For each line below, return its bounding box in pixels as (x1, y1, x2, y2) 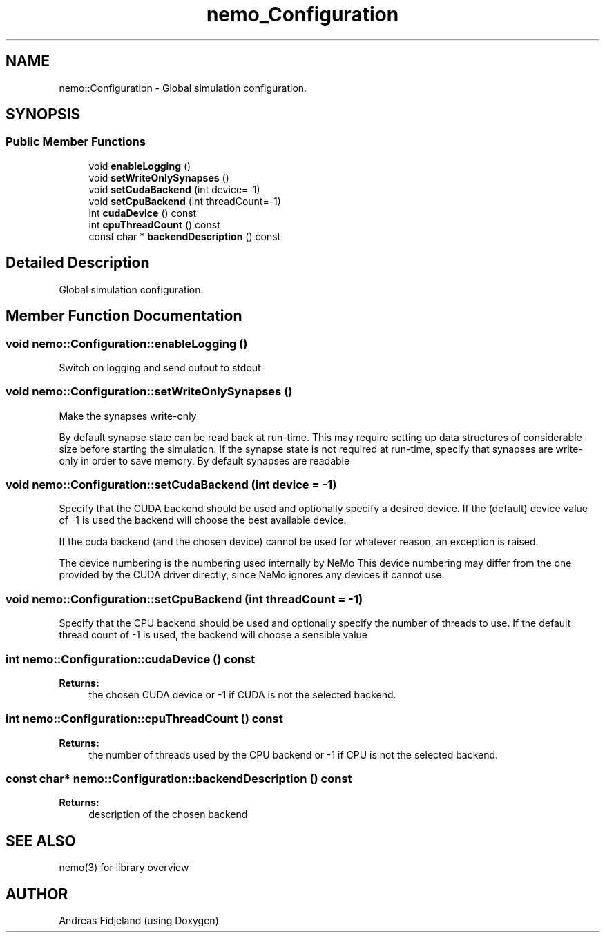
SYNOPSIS (6, 106, 81, 124)
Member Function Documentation (6, 307, 242, 325)
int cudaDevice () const (88, 206, 197, 219)
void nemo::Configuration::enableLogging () (6, 336, 248, 351)
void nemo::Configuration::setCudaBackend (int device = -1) (6, 478, 337, 491)
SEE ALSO (6, 832, 76, 850)
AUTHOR (6, 885, 68, 903)
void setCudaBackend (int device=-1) (88, 183, 260, 195)
